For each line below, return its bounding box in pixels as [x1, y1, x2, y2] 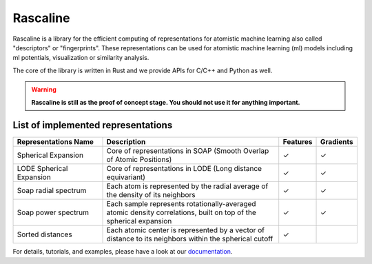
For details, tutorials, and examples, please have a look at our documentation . [12, 247, 233, 256]
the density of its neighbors [106, 190, 196, 200]
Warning [31, 85, 56, 94]
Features [282, 137, 313, 147]
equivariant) [106, 172, 146, 182]
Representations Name [17, 137, 94, 147]
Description [106, 137, 146, 147]
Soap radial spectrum [17, 186, 87, 196]
